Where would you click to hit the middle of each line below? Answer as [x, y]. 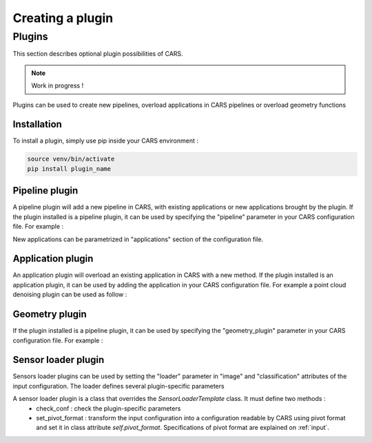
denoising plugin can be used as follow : [70, 295]
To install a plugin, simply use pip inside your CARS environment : [106, 141]
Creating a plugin [63, 18]
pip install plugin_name [69, 168]
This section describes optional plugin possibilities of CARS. [98, 54]
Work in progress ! [58, 85]
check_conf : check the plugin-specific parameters [108, 408]
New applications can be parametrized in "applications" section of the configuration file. [138, 239]
